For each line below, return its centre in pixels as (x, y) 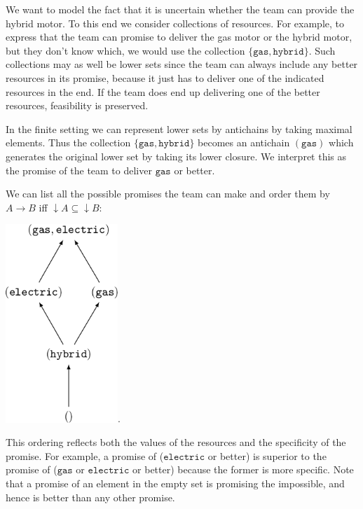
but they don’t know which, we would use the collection (125, 50)
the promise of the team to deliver (79, 170)
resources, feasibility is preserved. (77, 105)
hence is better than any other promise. (90, 497)
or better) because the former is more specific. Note (243, 469)
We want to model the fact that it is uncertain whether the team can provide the (180, 9)
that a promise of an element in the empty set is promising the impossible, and (175, 483)
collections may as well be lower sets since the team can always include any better (182, 64)
